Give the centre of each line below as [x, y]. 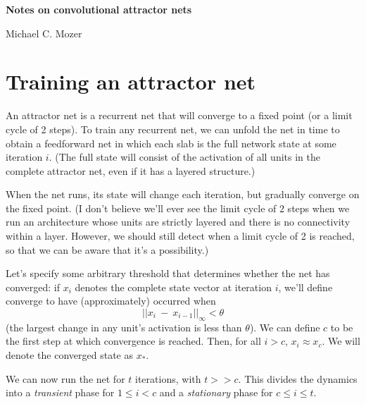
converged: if [33, 287]
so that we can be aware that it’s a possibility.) [107, 249]
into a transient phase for [60, 392]
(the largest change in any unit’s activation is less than [124, 327]
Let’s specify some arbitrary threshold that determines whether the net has [168, 273]
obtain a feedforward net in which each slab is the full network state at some [171, 143]
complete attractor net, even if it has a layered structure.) [131, 170]
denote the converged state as [69, 355]
